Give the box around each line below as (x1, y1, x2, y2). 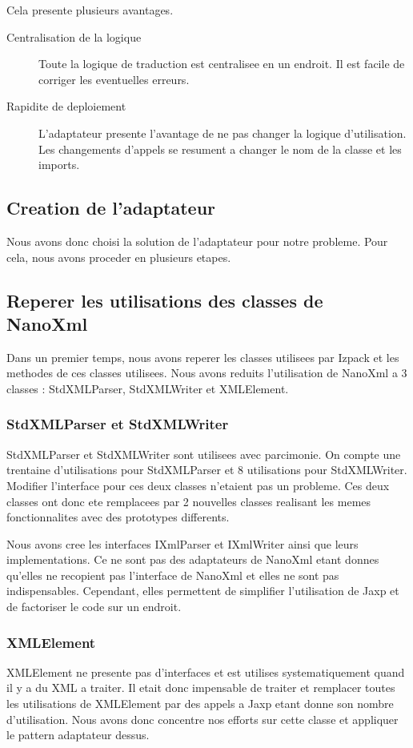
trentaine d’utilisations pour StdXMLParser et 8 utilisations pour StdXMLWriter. (6, 461, 407, 478)
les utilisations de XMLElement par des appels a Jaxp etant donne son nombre (6, 695, 394, 712)
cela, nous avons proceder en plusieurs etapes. (6, 248, 231, 265)
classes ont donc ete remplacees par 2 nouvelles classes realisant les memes (6, 493, 371, 509)
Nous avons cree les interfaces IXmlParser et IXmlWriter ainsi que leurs (6, 535, 359, 552)
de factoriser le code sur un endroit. (6, 598, 182, 615)
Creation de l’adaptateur (6, 195, 216, 220)
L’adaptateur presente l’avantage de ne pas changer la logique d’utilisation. (38, 124, 407, 141)
